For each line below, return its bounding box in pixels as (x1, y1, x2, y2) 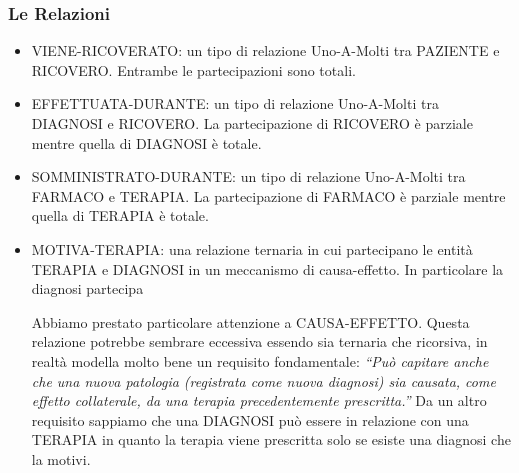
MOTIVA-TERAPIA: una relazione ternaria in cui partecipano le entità (31, 238, 473, 259)
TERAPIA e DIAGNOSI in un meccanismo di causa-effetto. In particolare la (31, 258, 504, 279)
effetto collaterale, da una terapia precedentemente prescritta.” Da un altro (31, 390, 487, 411)
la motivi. (31, 448, 91, 469)
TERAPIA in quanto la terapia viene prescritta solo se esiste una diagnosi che (31, 429, 511, 450)
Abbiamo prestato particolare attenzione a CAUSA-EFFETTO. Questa (31, 311, 470, 332)
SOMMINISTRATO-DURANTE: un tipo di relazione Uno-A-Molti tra (31, 166, 466, 187)
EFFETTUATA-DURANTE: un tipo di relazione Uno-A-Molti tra (31, 93, 439, 114)
